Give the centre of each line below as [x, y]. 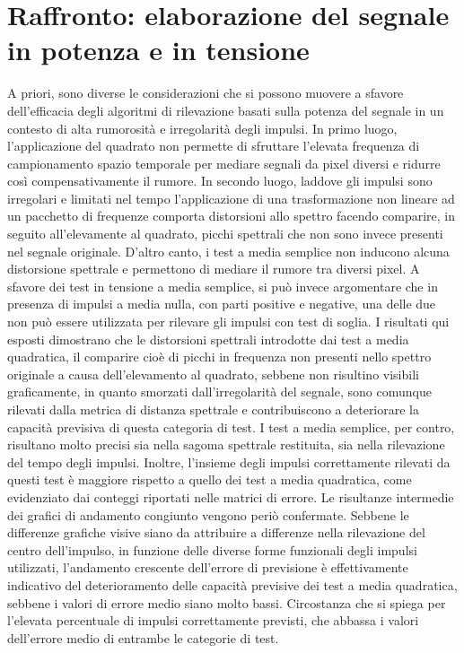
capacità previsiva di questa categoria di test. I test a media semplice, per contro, [231, 427]
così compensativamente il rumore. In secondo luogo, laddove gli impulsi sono [220, 181]
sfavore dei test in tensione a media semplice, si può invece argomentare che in [223, 286]
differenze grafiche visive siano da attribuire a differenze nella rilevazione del [216, 532]
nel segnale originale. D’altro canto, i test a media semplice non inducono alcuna [228, 251]
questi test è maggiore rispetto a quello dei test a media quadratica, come [210, 479]
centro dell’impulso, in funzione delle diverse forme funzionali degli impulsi [212, 549]
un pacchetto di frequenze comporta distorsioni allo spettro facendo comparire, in [232, 216]
